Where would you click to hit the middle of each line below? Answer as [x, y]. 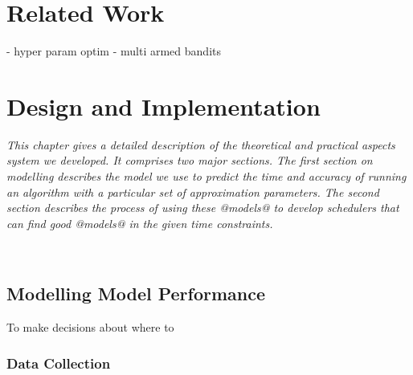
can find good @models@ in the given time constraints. [140, 223]
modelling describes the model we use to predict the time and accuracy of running [206, 176]
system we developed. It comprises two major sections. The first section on [190, 160]
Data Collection [59, 363]
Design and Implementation [164, 106]
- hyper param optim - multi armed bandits [114, 51]
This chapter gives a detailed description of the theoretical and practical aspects [201, 144]
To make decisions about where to [90, 327]
